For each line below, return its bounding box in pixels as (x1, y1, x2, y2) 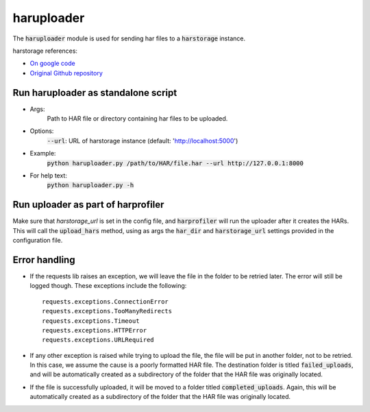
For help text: (29, 171, 68, 180)
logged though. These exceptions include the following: (29, 282, 187, 290)
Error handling (12, 254, 75, 265)
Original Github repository (29, 69, 103, 77)
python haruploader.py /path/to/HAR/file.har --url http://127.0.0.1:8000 (47, 159, 304, 167)
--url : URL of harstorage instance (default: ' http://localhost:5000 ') (47, 136, 238, 145)
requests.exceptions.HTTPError (42, 326, 147, 334)
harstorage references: (12, 47, 78, 55)
